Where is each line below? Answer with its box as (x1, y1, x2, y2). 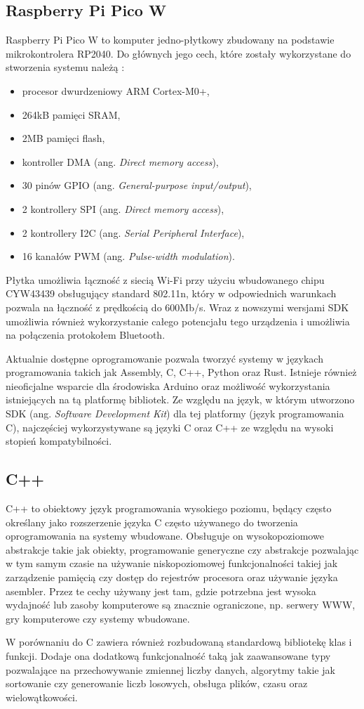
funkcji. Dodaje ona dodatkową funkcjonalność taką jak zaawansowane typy (6, 649, 331, 663)
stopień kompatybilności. (6, 434, 112, 448)
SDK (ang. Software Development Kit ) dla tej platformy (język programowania (6, 406, 344, 421)
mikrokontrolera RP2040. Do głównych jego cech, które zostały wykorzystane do (6, 46, 351, 60)
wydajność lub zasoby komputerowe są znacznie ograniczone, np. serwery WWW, (6, 597, 356, 612)
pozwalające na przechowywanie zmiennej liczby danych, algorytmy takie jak (6, 662, 335, 677)
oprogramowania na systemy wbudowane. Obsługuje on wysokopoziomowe (6, 528, 324, 543)
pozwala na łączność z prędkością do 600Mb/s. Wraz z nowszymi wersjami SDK (6, 299, 349, 314)
